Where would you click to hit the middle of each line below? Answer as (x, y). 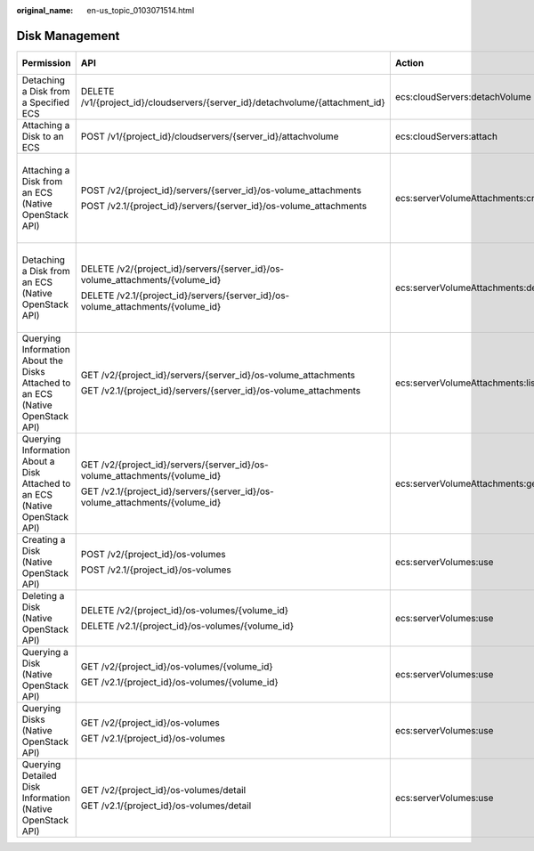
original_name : (45, 10)
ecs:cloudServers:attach (446, 136)
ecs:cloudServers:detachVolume (463, 96)
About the (43, 361)
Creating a (44, 539)
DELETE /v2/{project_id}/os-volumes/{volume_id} (185, 610)
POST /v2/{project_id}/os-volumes (153, 554)
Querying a (45, 652)
